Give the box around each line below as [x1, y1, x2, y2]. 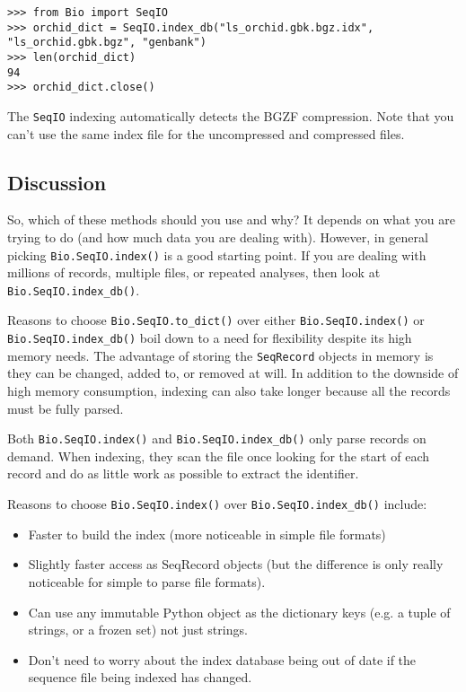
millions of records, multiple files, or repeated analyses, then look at [7, 263, 381, 282]
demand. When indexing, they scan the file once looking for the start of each [7, 446, 430, 465]
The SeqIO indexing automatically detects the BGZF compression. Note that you [7, 106, 454, 125]
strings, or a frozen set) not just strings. [28, 620, 248, 639]
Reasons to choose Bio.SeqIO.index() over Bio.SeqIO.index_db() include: [7, 495, 427, 513]
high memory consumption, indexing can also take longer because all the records [7, 381, 451, 400]
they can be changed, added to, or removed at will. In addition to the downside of [7, 364, 459, 382]
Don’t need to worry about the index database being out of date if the [28, 650, 417, 669]
